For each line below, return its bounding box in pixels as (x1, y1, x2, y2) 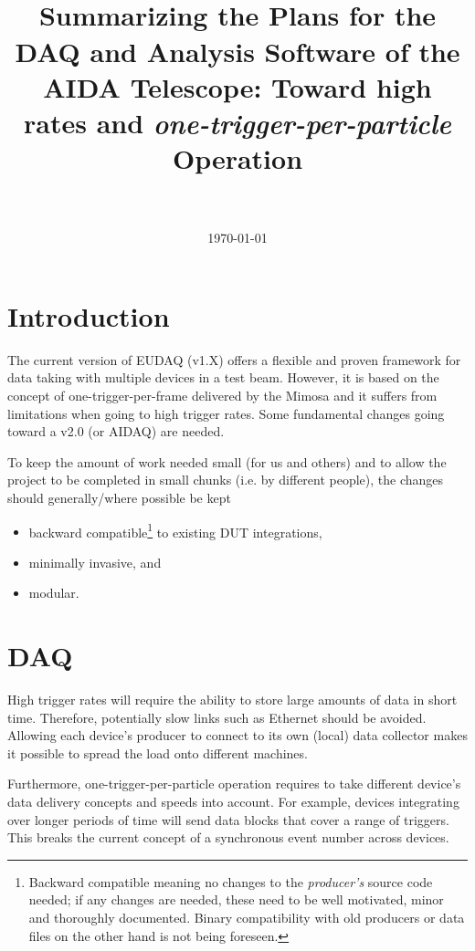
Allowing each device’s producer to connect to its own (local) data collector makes (7, 726, 468, 745)
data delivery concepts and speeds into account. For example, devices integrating (7, 792, 459, 811)
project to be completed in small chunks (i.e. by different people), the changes (7, 470, 444, 489)
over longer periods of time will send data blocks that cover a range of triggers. (7, 810, 449, 829)
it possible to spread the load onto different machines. (7, 743, 308, 762)
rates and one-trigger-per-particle (24, 103, 451, 141)
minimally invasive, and (28, 552, 162, 571)
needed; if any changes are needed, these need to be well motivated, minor (28, 890, 444, 909)
